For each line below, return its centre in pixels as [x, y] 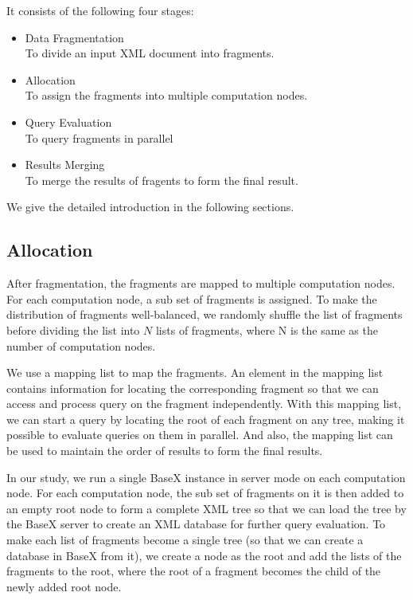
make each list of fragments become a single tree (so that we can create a [185, 540]
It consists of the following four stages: [100, 10]
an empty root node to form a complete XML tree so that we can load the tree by [206, 508]
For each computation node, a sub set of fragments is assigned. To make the [192, 298]
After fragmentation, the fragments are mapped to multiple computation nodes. [201, 283]
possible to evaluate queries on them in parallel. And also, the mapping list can [200, 435]
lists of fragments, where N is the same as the [267, 329]
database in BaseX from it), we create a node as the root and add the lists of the [204, 555]
